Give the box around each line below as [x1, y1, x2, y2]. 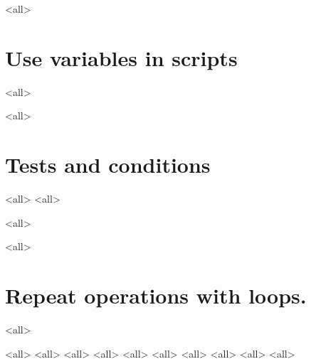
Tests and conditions [5, 150, 211, 179]
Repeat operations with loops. [5, 281, 307, 309]
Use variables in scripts [5, 43, 238, 72]
